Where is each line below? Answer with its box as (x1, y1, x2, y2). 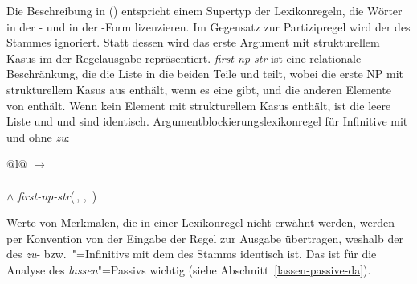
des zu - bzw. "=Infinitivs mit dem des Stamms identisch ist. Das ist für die (6, 245, 377, 262)
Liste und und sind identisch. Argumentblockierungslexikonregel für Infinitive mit (6, 113, 408, 130)
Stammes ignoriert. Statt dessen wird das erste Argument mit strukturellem (6, 34, 380, 51)
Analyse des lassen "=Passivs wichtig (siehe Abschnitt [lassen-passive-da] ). (6, 261, 371, 278)
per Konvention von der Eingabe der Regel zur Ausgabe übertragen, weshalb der (6, 229, 403, 246)
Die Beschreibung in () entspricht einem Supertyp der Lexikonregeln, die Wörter (6, 2, 403, 19)
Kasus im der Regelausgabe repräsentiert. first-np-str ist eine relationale (6, 49, 362, 66)
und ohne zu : (6, 128, 70, 145)
